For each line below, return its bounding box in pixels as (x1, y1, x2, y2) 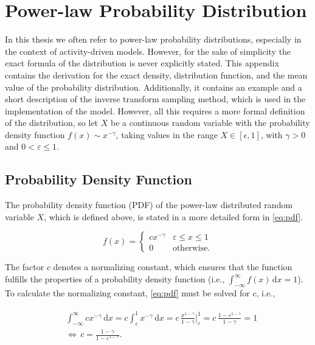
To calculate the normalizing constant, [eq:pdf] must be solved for (5, 286, 250, 299)
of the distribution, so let (5, 116, 99, 129)
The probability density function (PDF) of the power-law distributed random (5, 198, 293, 211)
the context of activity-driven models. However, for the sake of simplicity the (5, 44, 291, 57)
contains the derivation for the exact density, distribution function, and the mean (5, 68, 308, 81)
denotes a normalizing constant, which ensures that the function (53, 260, 292, 273)
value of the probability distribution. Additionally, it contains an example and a (5, 80, 302, 93)
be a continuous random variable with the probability (110, 116, 310, 129)
